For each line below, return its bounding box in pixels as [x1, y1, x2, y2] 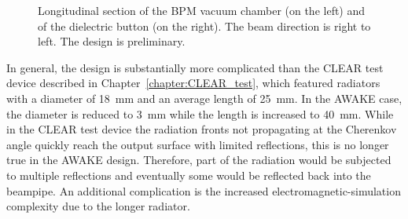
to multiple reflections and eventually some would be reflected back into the [6, 166, 371, 183]
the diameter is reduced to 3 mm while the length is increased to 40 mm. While [6, 105, 394, 122]
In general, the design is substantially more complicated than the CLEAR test [6, 59, 384, 75]
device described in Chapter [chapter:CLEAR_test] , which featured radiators [6, 75, 380, 91]
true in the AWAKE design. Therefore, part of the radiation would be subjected [6, 151, 391, 168]
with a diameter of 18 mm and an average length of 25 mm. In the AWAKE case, [6, 89, 402, 106]
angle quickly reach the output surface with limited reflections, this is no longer [6, 136, 389, 152]
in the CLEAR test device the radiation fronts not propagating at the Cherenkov [6, 121, 397, 137]
